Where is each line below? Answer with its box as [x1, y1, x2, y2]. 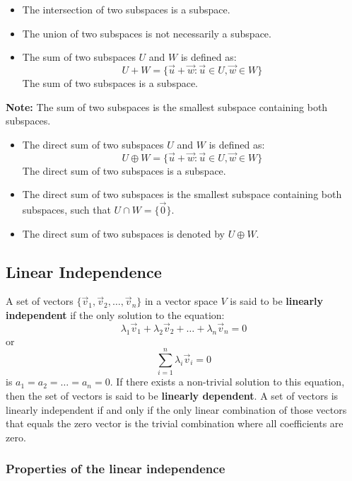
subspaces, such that [22, 202, 111, 216]
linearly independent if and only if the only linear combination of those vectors [6, 402, 347, 417]
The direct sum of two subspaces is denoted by [22, 226, 225, 240]
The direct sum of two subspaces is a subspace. [22, 163, 226, 178]
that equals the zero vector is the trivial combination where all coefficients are [6, 416, 344, 431]
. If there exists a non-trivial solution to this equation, [110, 374, 345, 389]
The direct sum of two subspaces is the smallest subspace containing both [22, 187, 342, 202]
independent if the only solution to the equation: [6, 307, 225, 322]
